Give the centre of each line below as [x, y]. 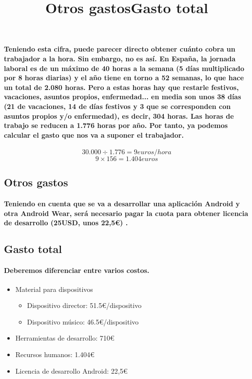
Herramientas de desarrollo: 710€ [65, 338]
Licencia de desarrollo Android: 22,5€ [71, 370]
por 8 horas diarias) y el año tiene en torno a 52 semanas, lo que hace [124, 78]
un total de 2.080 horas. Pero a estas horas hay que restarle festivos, [121, 87]
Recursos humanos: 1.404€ [55, 354]
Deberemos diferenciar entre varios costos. [77, 270]
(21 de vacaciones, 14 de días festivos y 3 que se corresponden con [117, 106]
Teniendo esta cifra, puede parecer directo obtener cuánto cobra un [120, 49]
